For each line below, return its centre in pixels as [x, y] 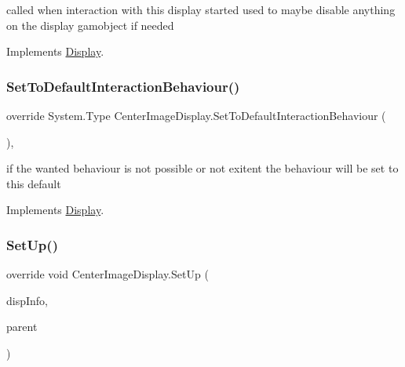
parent [22, 327]
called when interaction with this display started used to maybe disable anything [201, 9]
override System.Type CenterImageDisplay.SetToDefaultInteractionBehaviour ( [196, 115]
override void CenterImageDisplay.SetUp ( [108, 274]
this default [34, 183]
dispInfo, [27, 300]
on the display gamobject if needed [90, 25]
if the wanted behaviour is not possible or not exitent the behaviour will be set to [202, 168]
